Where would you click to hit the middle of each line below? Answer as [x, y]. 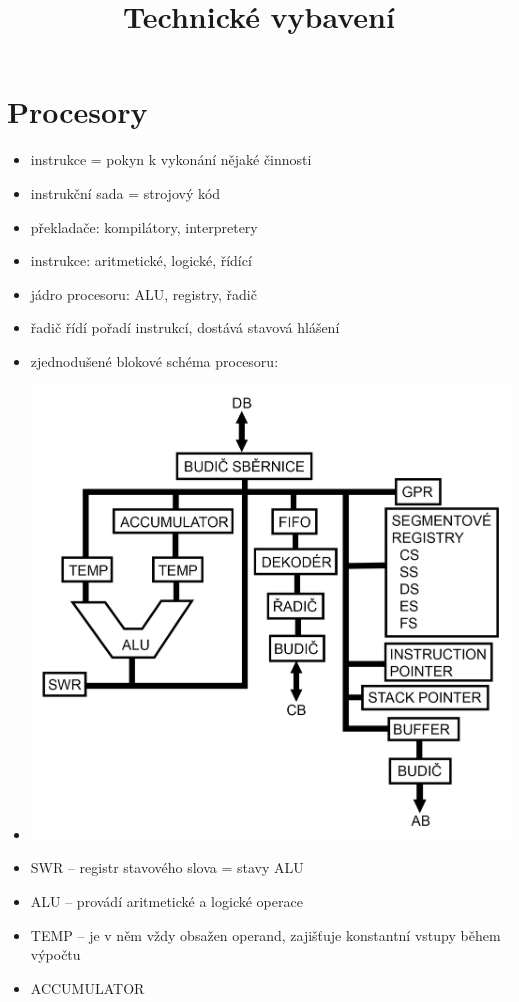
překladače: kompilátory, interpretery [144, 226]
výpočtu [55, 954]
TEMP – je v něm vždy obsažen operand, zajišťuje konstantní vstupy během [265, 934]
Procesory [77, 111]
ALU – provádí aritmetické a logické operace [166, 901]
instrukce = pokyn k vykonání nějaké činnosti [171, 159]
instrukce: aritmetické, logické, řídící [141, 260]
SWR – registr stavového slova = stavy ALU [167, 867]
